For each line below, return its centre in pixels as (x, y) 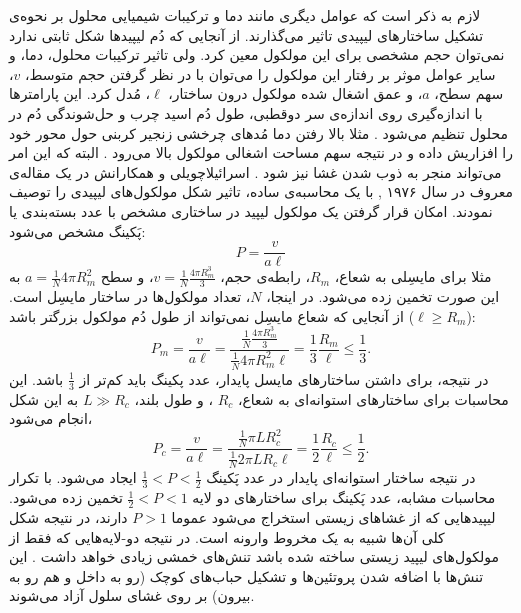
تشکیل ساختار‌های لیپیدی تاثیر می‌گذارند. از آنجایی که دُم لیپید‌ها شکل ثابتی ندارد (246, 34)
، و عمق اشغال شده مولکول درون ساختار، (295, 93)
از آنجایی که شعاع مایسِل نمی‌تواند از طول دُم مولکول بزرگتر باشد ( (212, 315)
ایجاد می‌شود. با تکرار (73, 477)
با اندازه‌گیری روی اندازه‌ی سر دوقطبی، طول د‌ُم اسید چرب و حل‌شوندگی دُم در (246, 112)
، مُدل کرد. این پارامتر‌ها (80, 93)
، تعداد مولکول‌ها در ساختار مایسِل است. (130, 296)
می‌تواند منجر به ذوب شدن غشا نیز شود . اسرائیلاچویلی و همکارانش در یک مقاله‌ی (255, 171)
